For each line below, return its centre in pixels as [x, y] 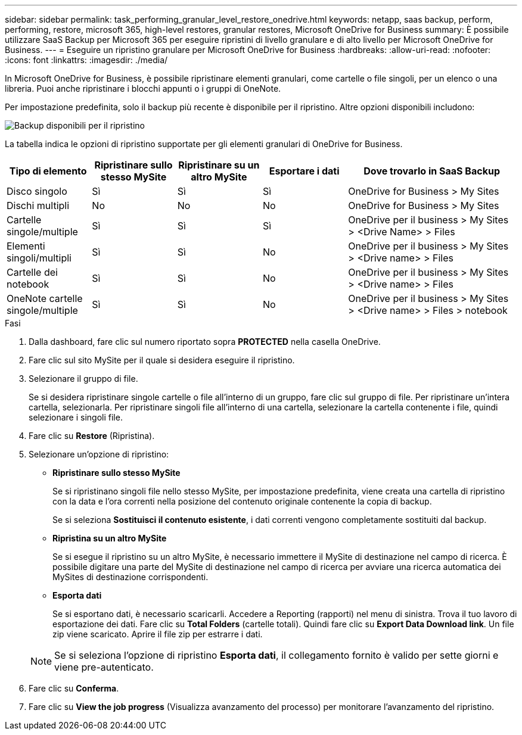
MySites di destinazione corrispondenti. [130, 577]
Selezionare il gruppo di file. [83, 379]
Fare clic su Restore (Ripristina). [92, 436]
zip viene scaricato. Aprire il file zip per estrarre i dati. [158, 634]
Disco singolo [37, 191]
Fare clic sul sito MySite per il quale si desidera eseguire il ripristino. [162, 360]
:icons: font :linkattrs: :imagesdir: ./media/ [86, 60]
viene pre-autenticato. [104, 667]
